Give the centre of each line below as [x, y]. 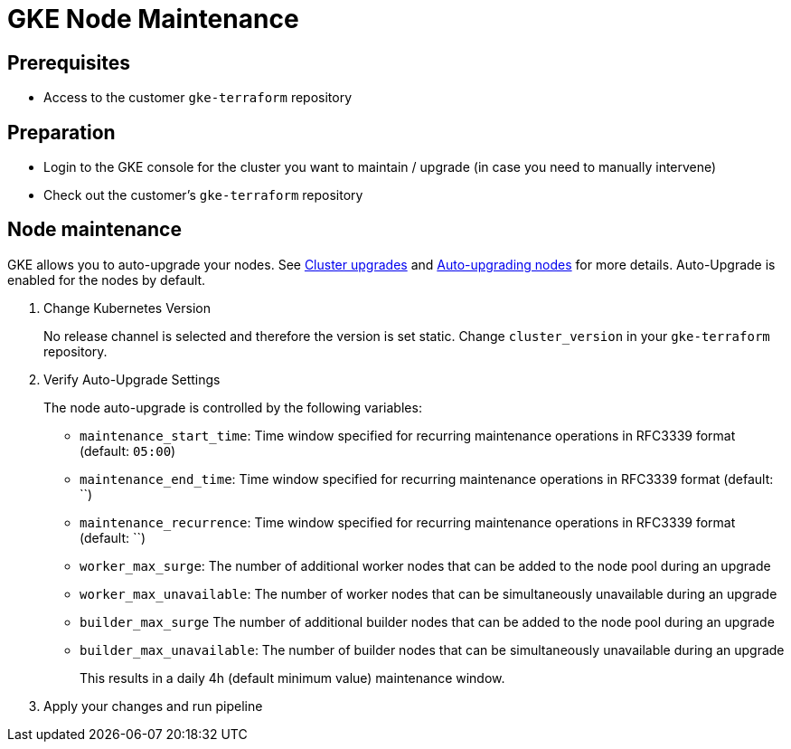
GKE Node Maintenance [153, 19]
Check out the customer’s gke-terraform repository [203, 195]
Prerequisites [69, 62]
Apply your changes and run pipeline [153, 706]
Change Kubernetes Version [127, 308]
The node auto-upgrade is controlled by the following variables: [233, 407]
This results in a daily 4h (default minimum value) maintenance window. [292, 678]
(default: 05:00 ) [128, 450]
